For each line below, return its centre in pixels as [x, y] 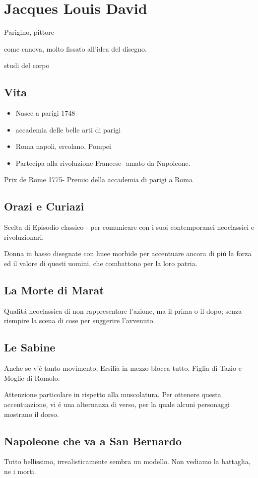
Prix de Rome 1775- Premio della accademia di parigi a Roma [98, 179]
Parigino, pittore [29, 32]
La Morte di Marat [54, 290]
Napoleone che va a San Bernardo [93, 441]
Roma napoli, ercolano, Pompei [63, 146]
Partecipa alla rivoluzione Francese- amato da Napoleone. [103, 163]
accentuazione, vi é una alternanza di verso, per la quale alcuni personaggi [117, 404]
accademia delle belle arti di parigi [68, 129]
